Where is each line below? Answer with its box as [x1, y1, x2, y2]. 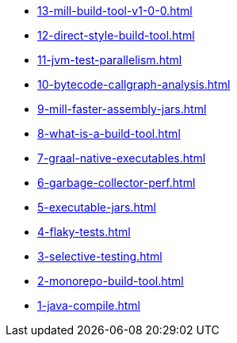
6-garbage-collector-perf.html [37, 176, 196, 189]
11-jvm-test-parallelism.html [37, 53, 182, 67]
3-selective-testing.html [37, 250, 162, 263]
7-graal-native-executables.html [37, 151, 206, 165]
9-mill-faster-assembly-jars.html [37, 102, 207, 116]
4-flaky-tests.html [37, 225, 131, 238]
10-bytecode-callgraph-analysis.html [37, 78, 231, 91]
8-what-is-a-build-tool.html [37, 127, 181, 140]
